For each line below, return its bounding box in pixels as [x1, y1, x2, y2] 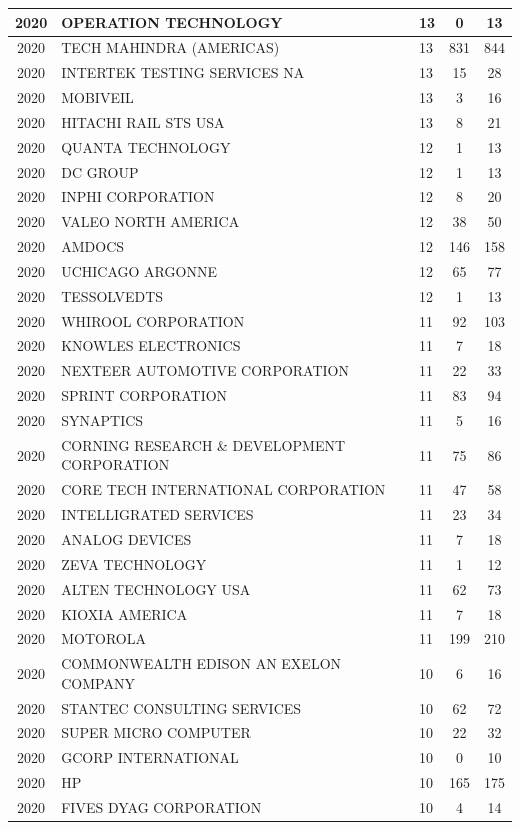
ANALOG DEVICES [61, 528, 192, 549]
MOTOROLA [61, 628, 146, 649]
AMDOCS [61, 236, 125, 257]
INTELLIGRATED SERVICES [61, 504, 254, 525]
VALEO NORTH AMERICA [61, 211, 240, 232]
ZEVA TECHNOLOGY [61, 553, 207, 574]
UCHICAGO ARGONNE [61, 260, 217, 281]
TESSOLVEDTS [61, 285, 164, 306]
